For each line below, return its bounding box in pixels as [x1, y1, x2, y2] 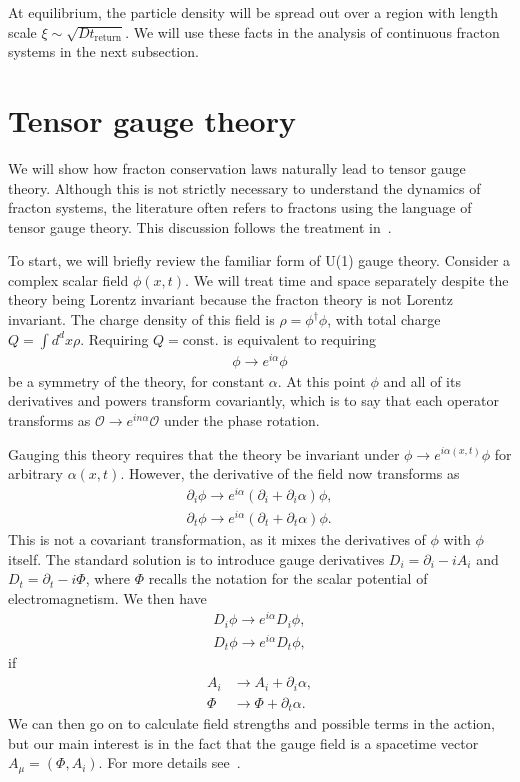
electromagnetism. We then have [8, 587, 207, 608]
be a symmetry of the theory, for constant [8, 370, 265, 391]
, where [85, 568, 131, 589]
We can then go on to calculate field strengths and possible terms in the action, [8, 713, 495, 734]
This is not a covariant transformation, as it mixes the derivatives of [8, 528, 426, 549]
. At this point [277, 370, 366, 391]
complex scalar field [8, 269, 129, 290]
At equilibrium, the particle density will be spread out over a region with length [8, 2, 498, 22]
